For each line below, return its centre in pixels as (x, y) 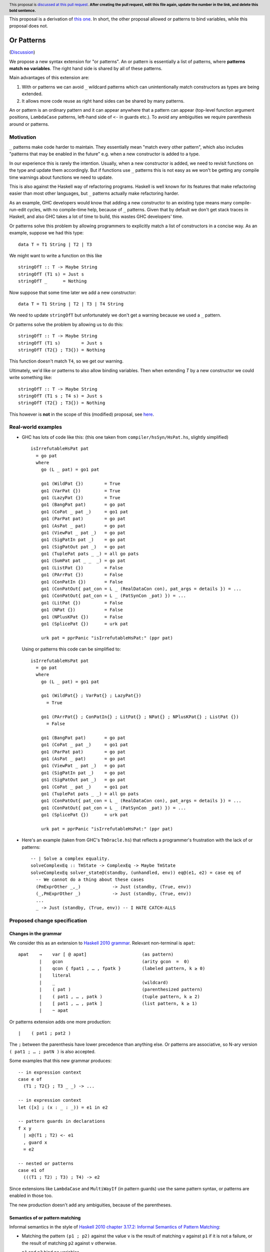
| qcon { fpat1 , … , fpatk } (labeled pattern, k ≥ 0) (122, 968)
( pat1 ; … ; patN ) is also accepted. (52, 1051)
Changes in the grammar (35, 933)
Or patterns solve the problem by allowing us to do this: (66, 324)
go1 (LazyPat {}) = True (80, 498)
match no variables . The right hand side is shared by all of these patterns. (86, 69)
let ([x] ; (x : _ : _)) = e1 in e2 (63, 1107)
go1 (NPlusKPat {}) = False (82, 617)
